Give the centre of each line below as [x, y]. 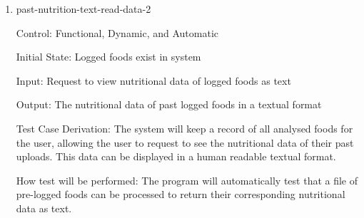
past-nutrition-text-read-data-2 [84, 9]
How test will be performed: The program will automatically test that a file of [187, 180]
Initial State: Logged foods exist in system [108, 57]
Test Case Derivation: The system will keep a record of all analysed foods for [184, 128]
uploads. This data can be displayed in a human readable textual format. [176, 156]
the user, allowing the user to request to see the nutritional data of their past [185, 142]
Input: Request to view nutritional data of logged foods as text [153, 80]
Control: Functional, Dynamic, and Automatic [117, 32]
